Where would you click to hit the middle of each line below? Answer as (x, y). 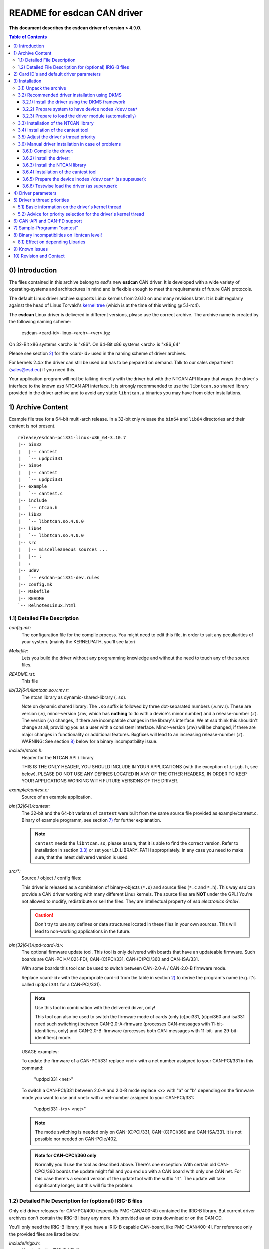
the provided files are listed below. (44, 1234)
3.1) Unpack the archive (42, 88)
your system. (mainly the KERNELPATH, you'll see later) (78, 642)
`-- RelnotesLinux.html (47, 605)
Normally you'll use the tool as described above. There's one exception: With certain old (126, 1165)
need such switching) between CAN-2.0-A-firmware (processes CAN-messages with (123, 1024)
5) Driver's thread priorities (41, 200)
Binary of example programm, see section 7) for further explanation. (91, 820)
